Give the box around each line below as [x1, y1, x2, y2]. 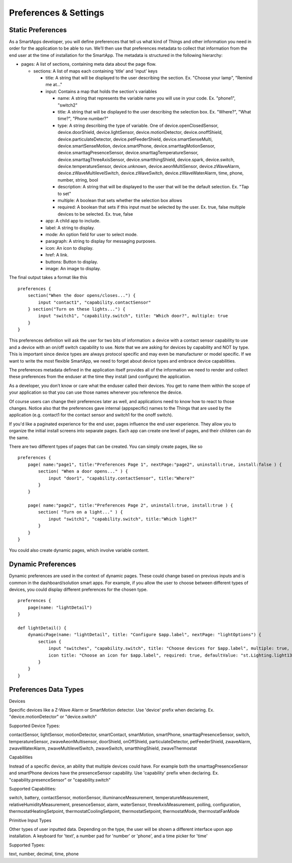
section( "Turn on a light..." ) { [38, 509, 123, 515]
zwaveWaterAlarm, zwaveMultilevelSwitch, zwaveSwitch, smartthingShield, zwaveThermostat [9, 745, 197, 752]
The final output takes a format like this [9, 275, 88, 280]
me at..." [45, 82, 63, 88]
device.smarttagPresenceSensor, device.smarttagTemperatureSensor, [57, 150, 199, 156]
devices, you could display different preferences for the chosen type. [9, 587, 148, 592]
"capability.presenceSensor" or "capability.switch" [9, 777, 111, 783]
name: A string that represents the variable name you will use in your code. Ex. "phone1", [57, 95, 236, 101]
